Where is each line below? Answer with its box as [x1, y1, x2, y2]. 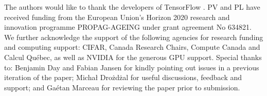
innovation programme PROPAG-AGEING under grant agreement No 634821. [4, 22, 252, 32]
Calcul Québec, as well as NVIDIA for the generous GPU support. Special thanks [4, 51, 262, 62]
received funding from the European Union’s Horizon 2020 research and [4, 11, 230, 22]
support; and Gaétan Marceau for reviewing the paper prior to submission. [4, 82, 240, 92]
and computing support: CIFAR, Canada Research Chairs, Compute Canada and [4, 42, 260, 52]
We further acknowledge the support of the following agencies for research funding [4, 31, 263, 42]
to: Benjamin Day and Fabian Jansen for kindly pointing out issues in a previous [4, 62, 259, 72]
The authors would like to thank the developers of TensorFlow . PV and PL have [4, 2, 260, 12]
